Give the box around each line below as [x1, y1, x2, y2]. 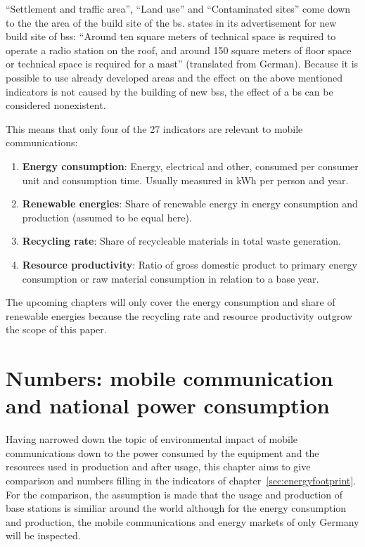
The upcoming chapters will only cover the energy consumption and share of [6, 295, 335, 309]
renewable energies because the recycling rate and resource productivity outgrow [6, 308, 352, 323]
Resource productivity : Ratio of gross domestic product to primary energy [22, 257, 357, 271]
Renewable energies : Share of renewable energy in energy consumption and [22, 196, 358, 211]
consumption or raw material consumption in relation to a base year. [22, 271, 319, 285]
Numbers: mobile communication [6, 363, 333, 392]
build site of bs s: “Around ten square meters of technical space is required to [6, 29, 336, 44]
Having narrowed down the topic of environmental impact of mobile [6, 432, 298, 446]
